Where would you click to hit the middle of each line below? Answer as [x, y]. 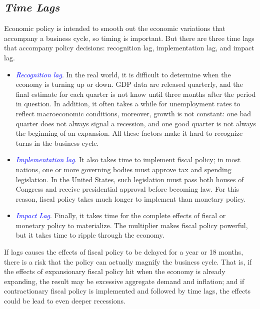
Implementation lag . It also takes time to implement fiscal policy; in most [128, 159]
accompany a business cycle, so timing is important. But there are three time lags [129, 38]
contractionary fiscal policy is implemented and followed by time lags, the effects [127, 291]
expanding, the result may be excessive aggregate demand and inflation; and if [124, 281]
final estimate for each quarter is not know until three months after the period [136, 94]
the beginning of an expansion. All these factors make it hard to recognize [129, 133]
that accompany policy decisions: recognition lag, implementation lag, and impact [129, 48]
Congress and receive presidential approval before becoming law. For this [127, 189]
